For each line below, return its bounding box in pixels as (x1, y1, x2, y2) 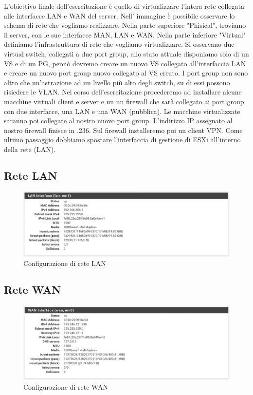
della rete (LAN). (4, 144, 56, 154)
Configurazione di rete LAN (23, 258, 106, 268)
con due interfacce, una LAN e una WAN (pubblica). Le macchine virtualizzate (4, 106, 240, 116)
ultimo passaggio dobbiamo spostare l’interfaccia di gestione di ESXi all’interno (4, 134, 241, 145)
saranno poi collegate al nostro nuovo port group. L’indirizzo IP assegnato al (4, 115, 233, 126)
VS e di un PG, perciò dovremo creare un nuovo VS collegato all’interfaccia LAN (4, 58, 246, 68)
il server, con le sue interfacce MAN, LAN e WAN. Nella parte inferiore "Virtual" (4, 29, 246, 39)
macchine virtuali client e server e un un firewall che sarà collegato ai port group (4, 96, 244, 106)
